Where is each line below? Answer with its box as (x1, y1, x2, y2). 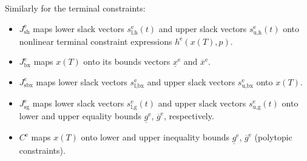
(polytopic (254, 131, 292, 143)
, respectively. (163, 110, 214, 122)
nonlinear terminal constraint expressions (19, 34, 172, 47)
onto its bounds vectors (83, 55, 170, 68)
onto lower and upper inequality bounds (81, 131, 230, 143)
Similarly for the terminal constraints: (5, 2, 146, 14)
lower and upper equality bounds (19, 110, 142, 122)
